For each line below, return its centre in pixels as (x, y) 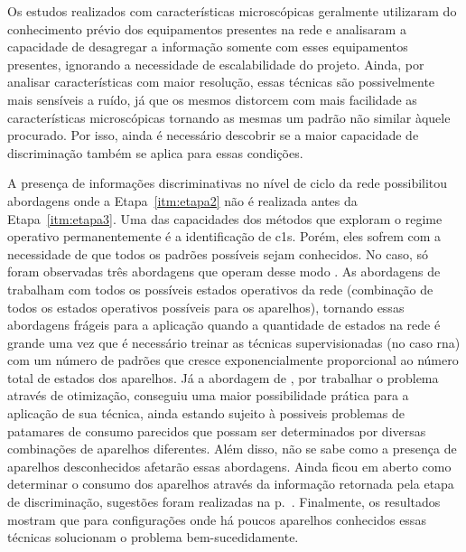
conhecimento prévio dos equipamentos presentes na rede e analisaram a (207, 28)
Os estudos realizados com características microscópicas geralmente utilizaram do (232, 11)
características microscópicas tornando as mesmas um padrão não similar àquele (229, 117)
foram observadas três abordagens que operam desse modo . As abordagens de (224, 271)
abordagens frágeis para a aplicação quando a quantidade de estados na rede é (224, 325)
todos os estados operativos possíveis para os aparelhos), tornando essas (206, 307)
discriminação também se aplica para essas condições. (155, 152)
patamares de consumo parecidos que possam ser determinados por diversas (217, 430)
